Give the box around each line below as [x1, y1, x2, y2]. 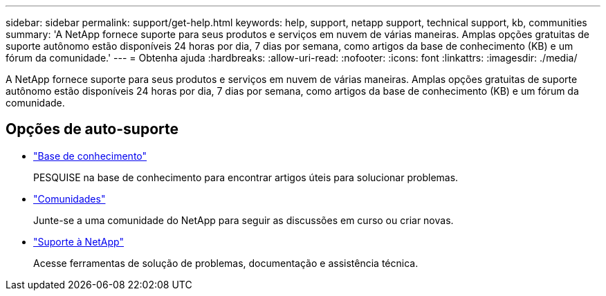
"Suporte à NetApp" [33, 235, 124, 248]
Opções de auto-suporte [6, 120, 178, 138]
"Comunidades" [33, 192, 106, 205]
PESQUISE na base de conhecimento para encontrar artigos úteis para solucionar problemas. [33, 171, 459, 183]
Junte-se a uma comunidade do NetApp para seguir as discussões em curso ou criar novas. [33, 214, 454, 226]
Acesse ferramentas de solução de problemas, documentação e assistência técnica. [33, 257, 419, 269]
